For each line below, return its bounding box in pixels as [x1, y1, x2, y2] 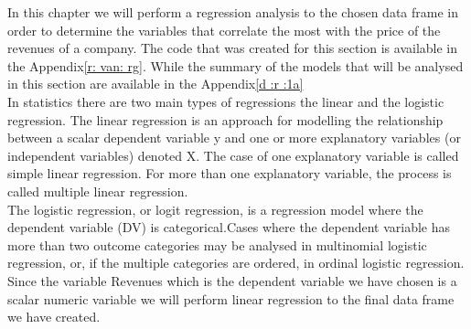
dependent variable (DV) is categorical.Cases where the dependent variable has [7, 218, 451, 237]
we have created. [7, 307, 101, 326]
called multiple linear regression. [7, 181, 188, 200]
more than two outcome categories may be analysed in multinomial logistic [7, 235, 427, 254]
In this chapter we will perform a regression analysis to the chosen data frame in [7, 3, 458, 21]
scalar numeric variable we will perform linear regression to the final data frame [7, 289, 455, 308]
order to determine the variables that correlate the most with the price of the [7, 20, 441, 39]
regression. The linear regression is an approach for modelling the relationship [7, 110, 444, 129]
